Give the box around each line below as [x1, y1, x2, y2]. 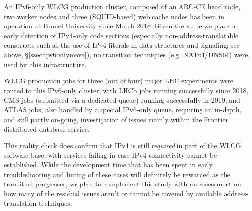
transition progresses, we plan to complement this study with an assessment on [4, 179, 241, 189]
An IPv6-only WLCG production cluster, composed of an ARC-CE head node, [4, 1, 241, 11]
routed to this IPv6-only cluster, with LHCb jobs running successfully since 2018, [4, 85, 249, 95]
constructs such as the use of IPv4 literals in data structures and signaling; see [4, 40, 240, 50]
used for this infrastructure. [4, 59, 87, 69]
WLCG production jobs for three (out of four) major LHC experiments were [4, 76, 233, 86]
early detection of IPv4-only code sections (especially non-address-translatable [4, 30, 239, 40]
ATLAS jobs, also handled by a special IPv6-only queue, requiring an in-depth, [4, 104, 242, 114]
